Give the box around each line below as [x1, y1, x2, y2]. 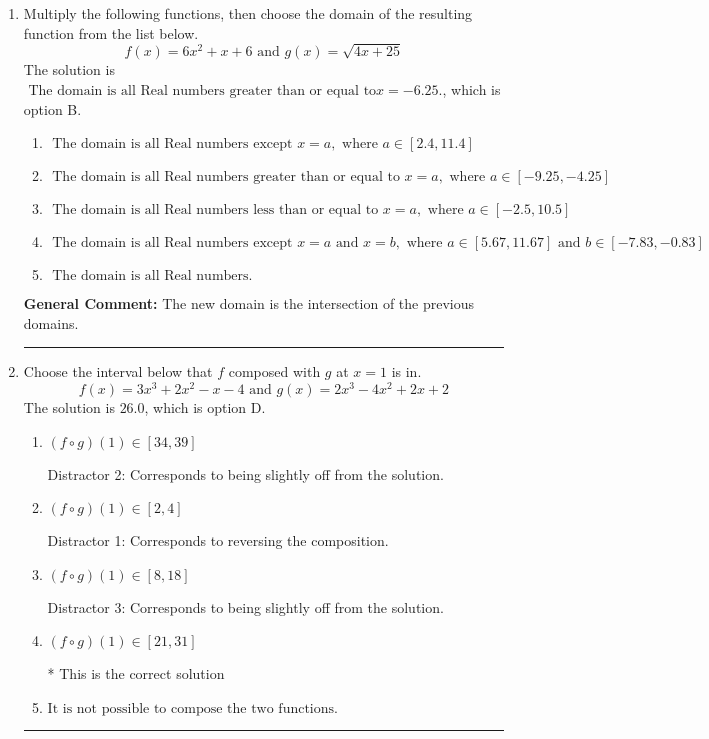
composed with [228, 361, 321, 382]
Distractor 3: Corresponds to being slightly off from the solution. [47, 596, 444, 617]
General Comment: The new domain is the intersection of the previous [23, 293, 475, 314]
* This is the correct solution [47, 663, 225, 684]
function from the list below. [23, 22, 199, 43]
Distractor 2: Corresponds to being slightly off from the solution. [47, 463, 444, 484]
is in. [391, 361, 422, 382]
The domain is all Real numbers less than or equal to [52, 203, 379, 218]
